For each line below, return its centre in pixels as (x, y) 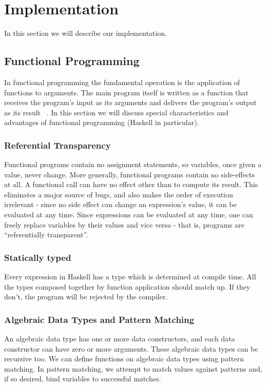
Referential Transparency (58, 145)
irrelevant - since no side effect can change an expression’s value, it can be (120, 204)
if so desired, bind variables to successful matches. (83, 379)
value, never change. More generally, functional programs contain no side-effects (130, 174)
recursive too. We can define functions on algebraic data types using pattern (124, 359)
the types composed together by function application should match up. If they (127, 286)
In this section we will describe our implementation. (85, 33)
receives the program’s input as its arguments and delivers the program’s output (130, 102)
